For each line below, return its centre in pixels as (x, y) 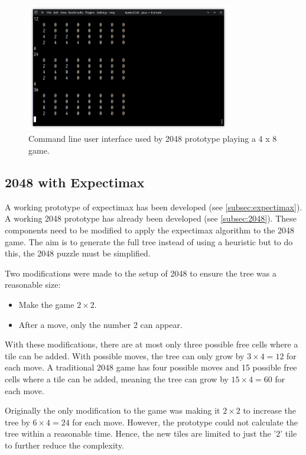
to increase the (269, 410)
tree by (17, 422)
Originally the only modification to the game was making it (113, 410)
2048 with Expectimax (75, 182)
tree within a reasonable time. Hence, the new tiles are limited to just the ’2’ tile (151, 433)
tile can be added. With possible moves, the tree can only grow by (125, 355)
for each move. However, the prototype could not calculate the (185, 422)
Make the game (46, 304)
